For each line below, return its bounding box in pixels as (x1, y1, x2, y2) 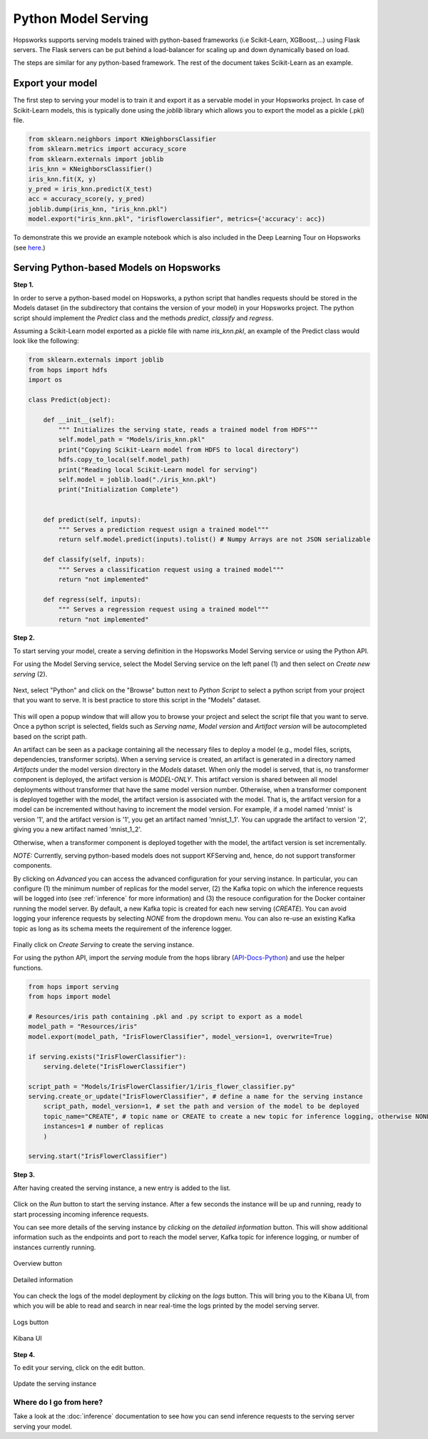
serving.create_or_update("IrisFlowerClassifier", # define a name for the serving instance (28, 1092, 363, 1101)
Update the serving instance (13, 1380, 97, 1388)
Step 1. (13, 280, 34, 289)
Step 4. (13, 1350, 36, 1358)
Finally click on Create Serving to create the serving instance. (13, 941, 195, 949)
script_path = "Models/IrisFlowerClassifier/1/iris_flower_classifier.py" (28, 1082, 296, 1090)
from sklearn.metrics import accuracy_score (28, 145, 187, 153)
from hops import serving (28, 983, 119, 990)
